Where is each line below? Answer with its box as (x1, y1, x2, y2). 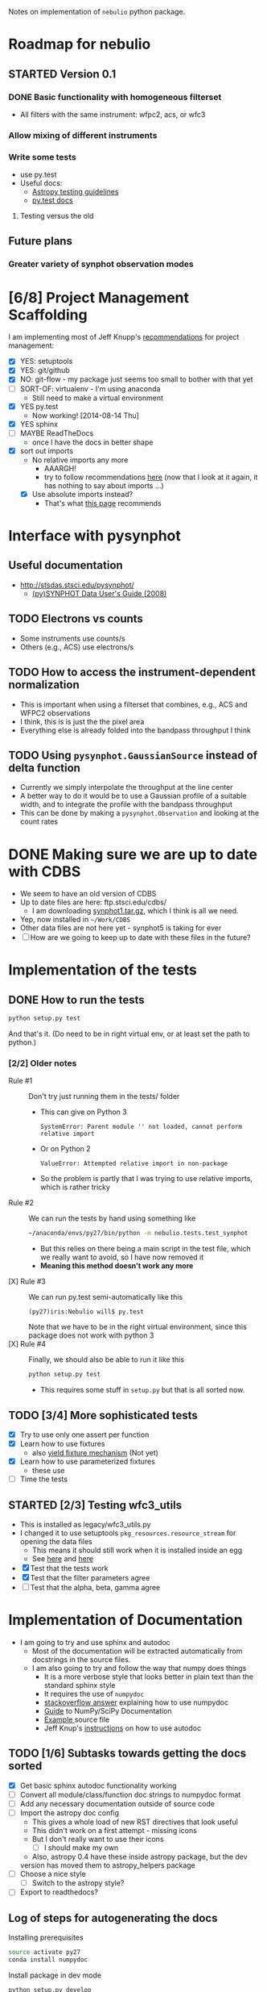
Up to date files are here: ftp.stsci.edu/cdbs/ (19, 897, 167, 907)
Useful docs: (19, 178, 63, 188)
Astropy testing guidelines (31, 187, 119, 197)
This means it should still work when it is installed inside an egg (31, 1545, 243, 1556)
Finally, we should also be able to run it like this (28, 1355, 185, 1364)
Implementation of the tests (8, 961, 197, 979)
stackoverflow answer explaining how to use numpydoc (43, 1698, 229, 1707)
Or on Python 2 (39, 1144, 91, 1154)
